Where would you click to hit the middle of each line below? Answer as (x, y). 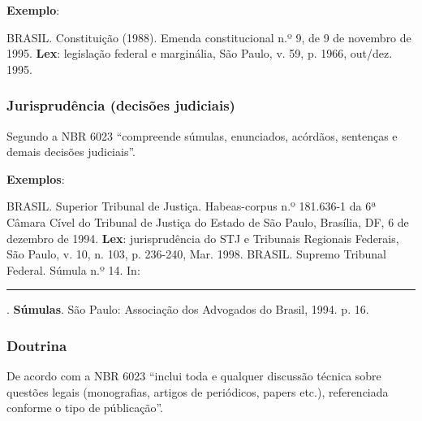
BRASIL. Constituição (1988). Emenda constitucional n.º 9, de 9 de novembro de (209, 37)
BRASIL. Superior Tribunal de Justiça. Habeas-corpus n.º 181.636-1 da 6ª (192, 206)
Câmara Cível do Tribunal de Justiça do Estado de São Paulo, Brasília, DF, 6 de (208, 221)
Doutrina (37, 345)
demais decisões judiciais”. (71, 152)
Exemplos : (36, 178)
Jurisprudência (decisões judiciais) (121, 105)
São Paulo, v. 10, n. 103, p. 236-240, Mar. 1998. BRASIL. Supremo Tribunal (197, 254)
